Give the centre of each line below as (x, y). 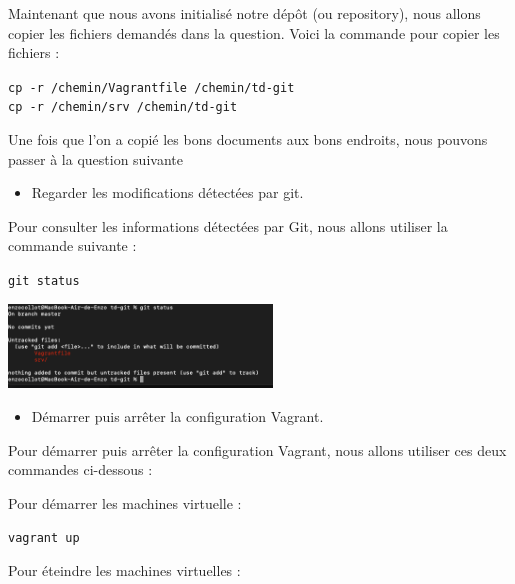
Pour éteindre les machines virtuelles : (124, 570)
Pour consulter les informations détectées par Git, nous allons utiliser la (228, 225)
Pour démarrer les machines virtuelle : (125, 502)
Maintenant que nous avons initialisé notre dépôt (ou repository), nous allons (244, 13)
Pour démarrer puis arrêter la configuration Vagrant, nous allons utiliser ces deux (257, 449)
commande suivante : (72, 245)
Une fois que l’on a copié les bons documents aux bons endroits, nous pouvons (248, 139)
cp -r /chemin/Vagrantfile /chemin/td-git (151, 87)
